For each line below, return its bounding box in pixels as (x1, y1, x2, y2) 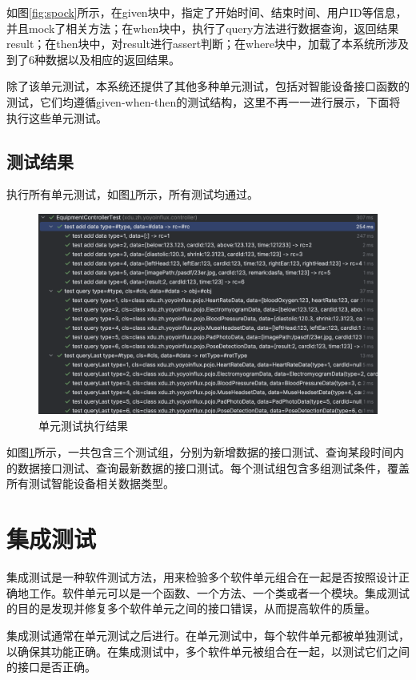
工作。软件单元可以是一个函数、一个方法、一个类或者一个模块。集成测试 (28, 584, 410, 601)
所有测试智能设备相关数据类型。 (6, 475, 174, 492)
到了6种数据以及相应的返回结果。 (6, 50, 180, 67)
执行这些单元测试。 (6, 109, 107, 126)
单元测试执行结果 (38, 416, 128, 433)
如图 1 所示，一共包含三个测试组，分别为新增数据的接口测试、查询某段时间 (6, 444, 393, 461)
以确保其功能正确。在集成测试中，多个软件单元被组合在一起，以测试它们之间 (6, 642, 410, 659)
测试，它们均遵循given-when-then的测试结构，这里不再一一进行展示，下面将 (6, 93, 401, 110)
